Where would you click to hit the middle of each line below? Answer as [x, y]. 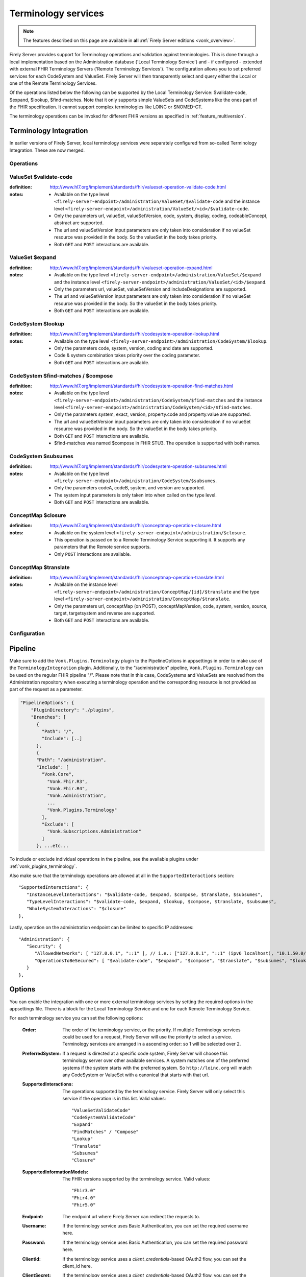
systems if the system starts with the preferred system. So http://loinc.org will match [157, 1068]
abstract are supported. [79, 223]
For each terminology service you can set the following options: [76, 1018]
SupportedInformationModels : [55, 1172]
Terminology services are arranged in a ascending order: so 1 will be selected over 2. [152, 1044]
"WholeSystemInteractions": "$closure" [76, 909]
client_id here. [77, 1266]
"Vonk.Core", [58, 774]
